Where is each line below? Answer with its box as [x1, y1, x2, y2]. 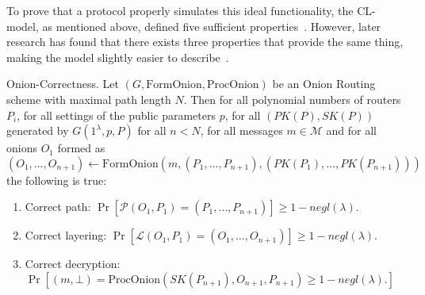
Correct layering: [25, 227, 107, 243]
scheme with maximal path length [6, 90, 171, 107]
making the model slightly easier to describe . [6, 48, 229, 65]
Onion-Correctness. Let [6, 75, 119, 92]
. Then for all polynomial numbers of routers [183, 90, 401, 107]
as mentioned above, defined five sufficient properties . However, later [42, 17, 381, 34]
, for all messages [200, 122, 283, 139]
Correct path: [25, 198, 91, 215]
